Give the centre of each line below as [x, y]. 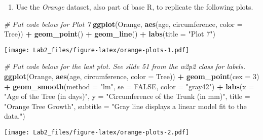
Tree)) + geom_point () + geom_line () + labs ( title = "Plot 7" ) [110, 34]
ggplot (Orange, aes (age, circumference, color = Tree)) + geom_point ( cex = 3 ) [132, 76]
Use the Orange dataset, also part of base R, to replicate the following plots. [135, 7]
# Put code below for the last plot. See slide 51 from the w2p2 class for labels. [125, 66]
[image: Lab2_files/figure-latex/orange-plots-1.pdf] [97, 50]
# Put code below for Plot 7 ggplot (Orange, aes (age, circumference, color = [123, 24]
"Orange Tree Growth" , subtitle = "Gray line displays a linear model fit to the [125, 106]
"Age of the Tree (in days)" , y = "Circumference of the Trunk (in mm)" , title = [127, 96]
